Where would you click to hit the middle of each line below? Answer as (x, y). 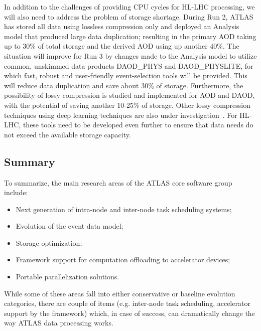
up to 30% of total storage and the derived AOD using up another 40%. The (122, 46)
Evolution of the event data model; (70, 226)
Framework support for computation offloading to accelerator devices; (123, 260)
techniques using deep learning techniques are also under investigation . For (121, 115)
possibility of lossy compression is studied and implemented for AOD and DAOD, (129, 95)
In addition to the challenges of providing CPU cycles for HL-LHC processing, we (129, 7)
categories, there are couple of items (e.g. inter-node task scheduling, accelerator (127, 303)
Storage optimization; (49, 242)
